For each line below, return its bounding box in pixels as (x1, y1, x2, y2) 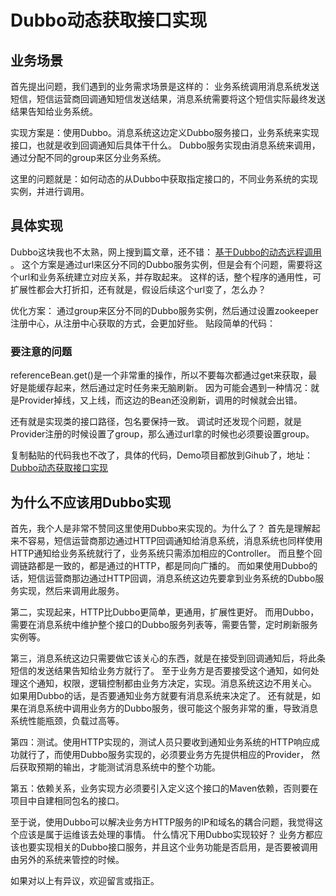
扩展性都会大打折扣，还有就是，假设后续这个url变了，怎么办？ (10, 283, 267, 295)
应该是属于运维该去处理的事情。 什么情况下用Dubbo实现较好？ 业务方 (18, 828, 306, 840)
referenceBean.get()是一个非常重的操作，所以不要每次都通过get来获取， (10, 369, 309, 381)
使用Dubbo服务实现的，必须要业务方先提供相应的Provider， (62, 748, 310, 760)
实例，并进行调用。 (10, 186, 90, 197)
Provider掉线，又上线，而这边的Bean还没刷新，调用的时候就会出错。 (18, 394, 303, 406)
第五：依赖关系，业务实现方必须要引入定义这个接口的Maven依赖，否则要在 (10, 782, 319, 794)
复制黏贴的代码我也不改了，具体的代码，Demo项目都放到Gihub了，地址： (10, 449, 313, 461)
